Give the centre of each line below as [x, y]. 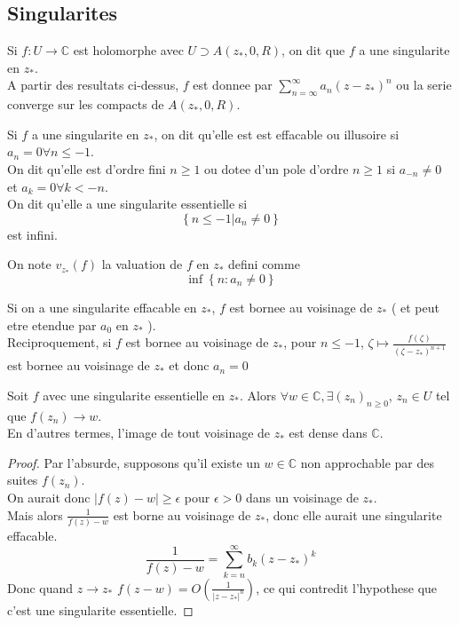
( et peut [415, 307]
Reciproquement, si [59, 342]
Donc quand [40, 587]
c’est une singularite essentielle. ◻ [100, 609]
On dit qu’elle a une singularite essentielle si [127, 204]
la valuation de [142, 264]
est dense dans [328, 433]
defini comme [264, 264]
